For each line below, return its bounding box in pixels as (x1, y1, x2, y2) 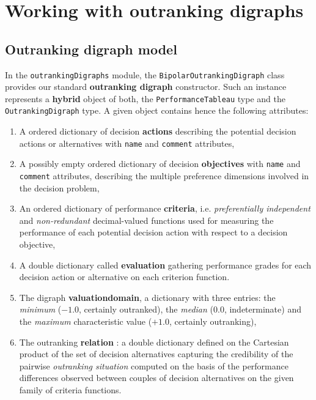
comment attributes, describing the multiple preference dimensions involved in (19, 169, 309, 182)
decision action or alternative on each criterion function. (19, 270, 230, 283)
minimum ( (19, 303, 62, 316)
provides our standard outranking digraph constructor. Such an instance (5, 80, 287, 93)
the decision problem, (19, 181, 100, 194)
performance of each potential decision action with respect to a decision (19, 226, 288, 239)
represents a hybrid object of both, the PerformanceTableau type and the (5, 92, 285, 105)
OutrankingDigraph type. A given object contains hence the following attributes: (5, 104, 309, 117)
